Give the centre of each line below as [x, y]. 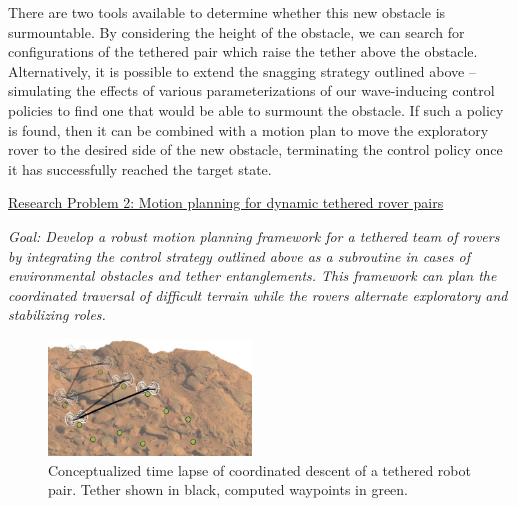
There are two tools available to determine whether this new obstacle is [227, 12]
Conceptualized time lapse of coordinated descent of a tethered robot [259, 469]
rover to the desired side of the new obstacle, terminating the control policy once [255, 149]
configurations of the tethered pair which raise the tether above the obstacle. [243, 51]
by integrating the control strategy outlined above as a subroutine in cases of [239, 255]
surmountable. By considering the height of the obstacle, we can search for [236, 31]
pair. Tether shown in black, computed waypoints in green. [228, 489]
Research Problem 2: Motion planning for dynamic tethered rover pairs [226, 202]
